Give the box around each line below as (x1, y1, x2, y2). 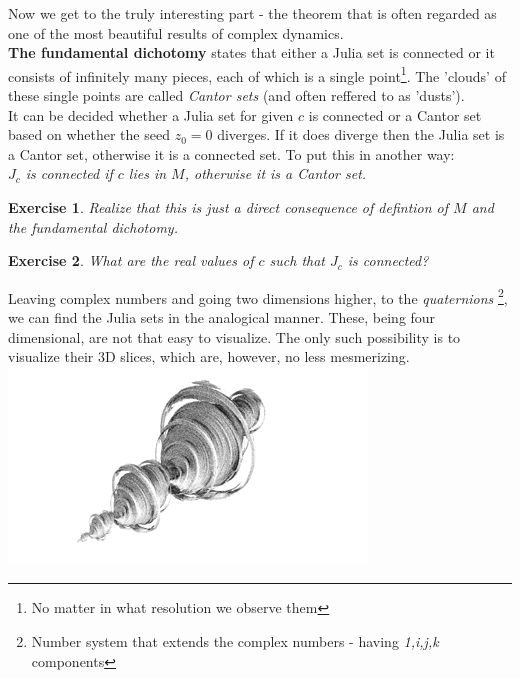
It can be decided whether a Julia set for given (8, 104, 294, 125)
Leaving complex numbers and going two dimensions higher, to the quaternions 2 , (8, 284, 508, 308)
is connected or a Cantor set (308, 104, 482, 125)
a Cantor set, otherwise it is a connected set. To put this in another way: (8, 143, 455, 164)
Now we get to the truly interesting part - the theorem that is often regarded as (8, 3, 497, 23)
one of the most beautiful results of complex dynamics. (8, 22, 344, 43)
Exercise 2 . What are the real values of (8, 250, 254, 271)
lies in (128, 163, 167, 184)
